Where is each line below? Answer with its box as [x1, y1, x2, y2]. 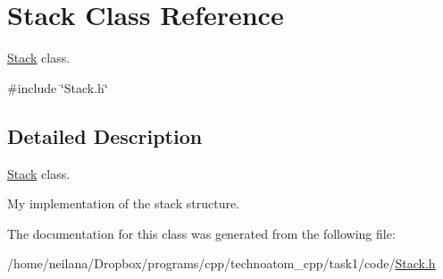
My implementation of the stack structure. [7, 194, 240, 213]
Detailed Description [7, 122, 203, 149]
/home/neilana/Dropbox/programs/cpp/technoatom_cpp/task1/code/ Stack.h [7, 254, 436, 273]
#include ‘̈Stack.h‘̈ [7, 78, 108, 97]
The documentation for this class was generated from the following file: [7, 224, 396, 242]
